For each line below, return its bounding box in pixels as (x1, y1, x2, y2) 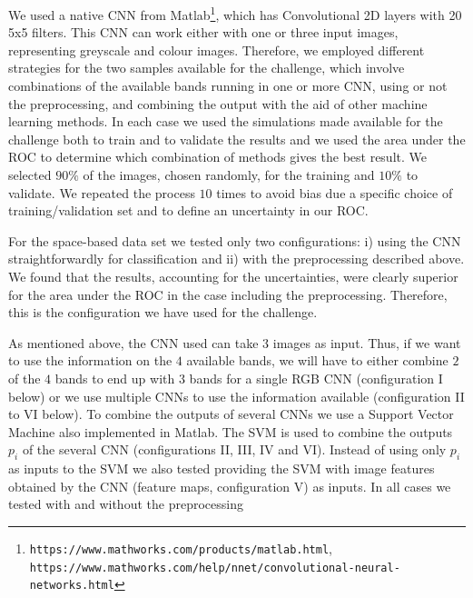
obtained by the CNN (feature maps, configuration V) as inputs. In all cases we (8, 476, 451, 495)
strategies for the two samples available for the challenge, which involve (8, 58, 405, 77)
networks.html (29, 579, 114, 593)
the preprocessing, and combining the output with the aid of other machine (8, 94, 428, 113)
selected (8, 165, 52, 184)
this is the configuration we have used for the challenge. (8, 303, 318, 322)
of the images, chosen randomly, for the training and (83, 165, 375, 184)
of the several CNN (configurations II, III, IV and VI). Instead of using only (22, 440, 447, 459)
